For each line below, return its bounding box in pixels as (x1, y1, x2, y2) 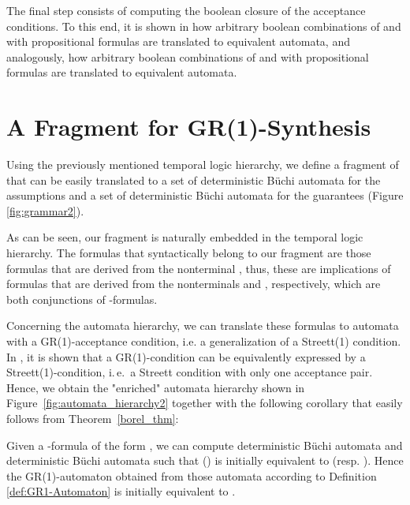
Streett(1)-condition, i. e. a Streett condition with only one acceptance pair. (6, 364, 373, 380)
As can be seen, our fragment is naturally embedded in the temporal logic (6, 229, 363, 245)
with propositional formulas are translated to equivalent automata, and (6, 33, 350, 50)
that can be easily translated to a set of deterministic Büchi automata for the (6, 171, 381, 188)
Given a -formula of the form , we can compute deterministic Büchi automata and (6, 436, 403, 453)
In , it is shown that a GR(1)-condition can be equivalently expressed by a (6, 348, 366, 365)
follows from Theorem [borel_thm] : (6, 410, 179, 426)
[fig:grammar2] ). (6, 202, 84, 219)
